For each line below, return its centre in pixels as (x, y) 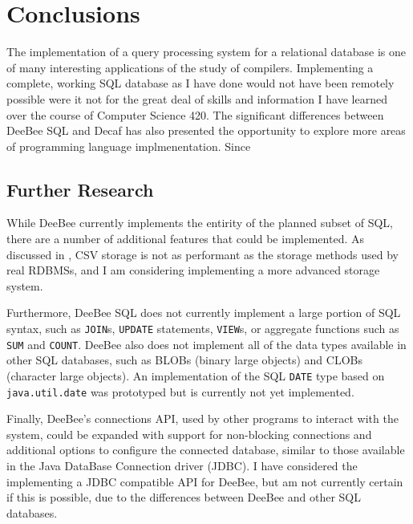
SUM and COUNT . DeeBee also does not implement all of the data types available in (206, 344)
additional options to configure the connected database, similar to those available (206, 450)
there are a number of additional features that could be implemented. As (185, 239)
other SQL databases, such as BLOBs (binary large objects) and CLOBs (184, 360)
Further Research (80, 189)
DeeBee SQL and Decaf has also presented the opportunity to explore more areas (206, 130)
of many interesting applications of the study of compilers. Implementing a (190, 67)
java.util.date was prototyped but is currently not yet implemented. (180, 391)
